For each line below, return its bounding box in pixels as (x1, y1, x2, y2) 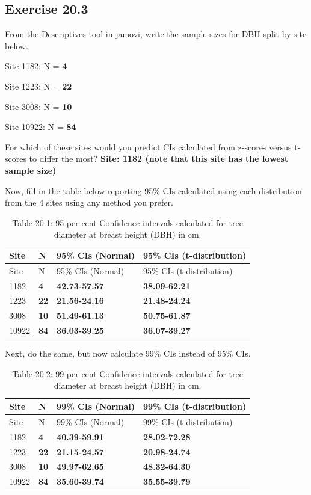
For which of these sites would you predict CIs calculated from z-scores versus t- (5, 140, 301, 153)
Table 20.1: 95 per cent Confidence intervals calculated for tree (12, 216, 243, 229)
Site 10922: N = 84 (5, 120, 76, 133)
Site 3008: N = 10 (5, 100, 72, 112)
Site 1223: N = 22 (5, 79, 72, 92)
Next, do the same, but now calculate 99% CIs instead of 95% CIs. (5, 347, 251, 360)
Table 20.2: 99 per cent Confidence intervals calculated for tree (12, 367, 243, 380)
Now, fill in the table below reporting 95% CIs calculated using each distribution (5, 184, 302, 197)
